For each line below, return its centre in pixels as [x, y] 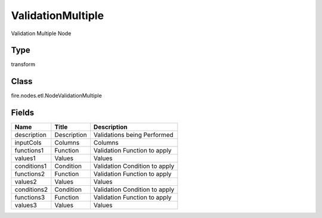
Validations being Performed [134, 135]
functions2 [30, 174]
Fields [23, 113]
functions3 [30, 198]
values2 [26, 182]
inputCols [28, 143]
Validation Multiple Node [41, 33]
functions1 [29, 151]
